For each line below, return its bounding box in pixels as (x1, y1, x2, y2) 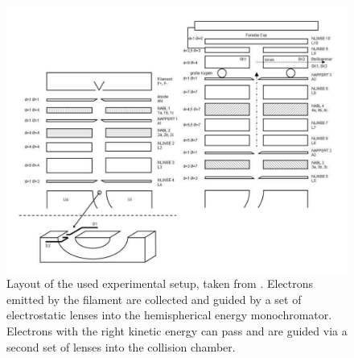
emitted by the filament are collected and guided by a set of (6, 290, 302, 307)
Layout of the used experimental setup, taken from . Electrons (6, 275, 314, 292)
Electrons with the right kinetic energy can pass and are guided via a (6, 322, 348, 339)
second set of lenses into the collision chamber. (6, 338, 236, 355)
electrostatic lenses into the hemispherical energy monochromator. (6, 306, 332, 323)
